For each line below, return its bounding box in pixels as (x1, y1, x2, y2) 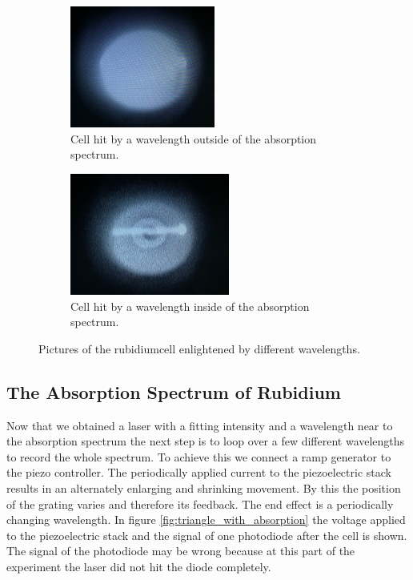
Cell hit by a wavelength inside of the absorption (70, 297, 310, 314)
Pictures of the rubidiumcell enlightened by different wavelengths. (38, 340, 360, 356)
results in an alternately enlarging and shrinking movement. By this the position (6, 480, 401, 497)
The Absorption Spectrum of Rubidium (6, 379, 341, 404)
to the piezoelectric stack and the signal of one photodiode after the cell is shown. (6, 526, 407, 543)
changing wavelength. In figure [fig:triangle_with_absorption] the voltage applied (6, 511, 406, 528)
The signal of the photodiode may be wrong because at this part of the (6, 542, 355, 559)
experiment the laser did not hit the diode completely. (6, 558, 271, 575)
